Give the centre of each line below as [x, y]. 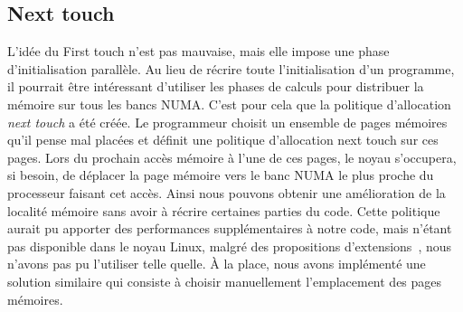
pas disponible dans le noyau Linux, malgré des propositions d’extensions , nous [230, 246]
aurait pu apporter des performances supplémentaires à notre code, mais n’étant [230, 228]
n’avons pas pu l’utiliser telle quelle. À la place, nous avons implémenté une [217, 264]
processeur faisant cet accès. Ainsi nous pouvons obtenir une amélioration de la [227, 192]
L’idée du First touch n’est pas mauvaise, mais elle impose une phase [198, 51]
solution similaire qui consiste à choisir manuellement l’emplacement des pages [225, 281]
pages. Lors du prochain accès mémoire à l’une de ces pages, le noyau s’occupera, [232, 157]
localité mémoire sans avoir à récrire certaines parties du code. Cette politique [224, 210]
